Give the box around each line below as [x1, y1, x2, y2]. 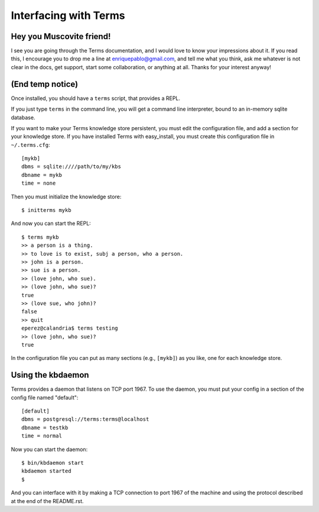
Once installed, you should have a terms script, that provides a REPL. [11, 95, 180, 102]
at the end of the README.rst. [11, 497, 84, 504]
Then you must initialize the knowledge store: [11, 193, 122, 200]
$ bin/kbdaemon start [21, 459, 84, 466]
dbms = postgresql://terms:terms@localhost [21, 416, 149, 423]
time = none [21, 180, 56, 186]
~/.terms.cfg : [11, 141, 50, 148]
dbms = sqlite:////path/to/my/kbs [21, 163, 121, 170]
